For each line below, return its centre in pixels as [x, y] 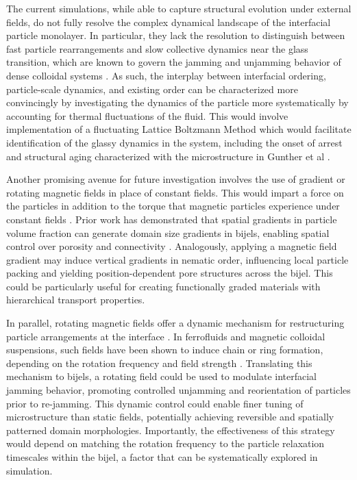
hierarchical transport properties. [76, 300]
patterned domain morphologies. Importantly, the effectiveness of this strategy [171, 430]
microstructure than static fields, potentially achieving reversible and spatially [170, 417]
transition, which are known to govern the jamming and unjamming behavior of [174, 62]
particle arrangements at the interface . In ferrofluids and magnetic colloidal [166, 336]
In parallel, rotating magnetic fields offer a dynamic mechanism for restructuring [175, 323]
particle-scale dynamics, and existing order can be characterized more [152, 89]
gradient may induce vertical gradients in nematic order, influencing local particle [177, 259]
